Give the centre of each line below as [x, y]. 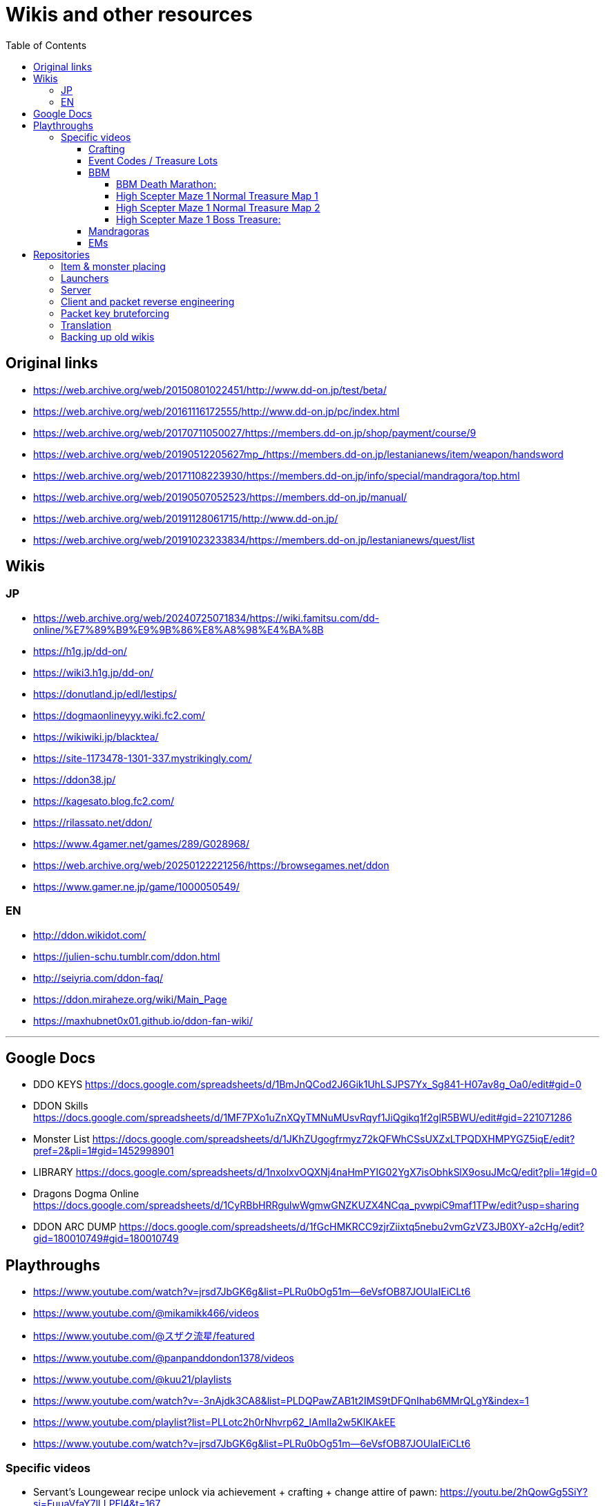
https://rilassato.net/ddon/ [93, 822]
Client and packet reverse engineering [148, 301]
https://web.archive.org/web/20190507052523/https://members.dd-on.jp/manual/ [220, 497]
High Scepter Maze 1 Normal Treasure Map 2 [218, 207]
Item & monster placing [113, 266]
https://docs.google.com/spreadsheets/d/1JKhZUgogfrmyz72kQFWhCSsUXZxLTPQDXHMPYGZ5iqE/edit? [334, 1139]
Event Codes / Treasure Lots [153, 160]
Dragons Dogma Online [86, 1194]
